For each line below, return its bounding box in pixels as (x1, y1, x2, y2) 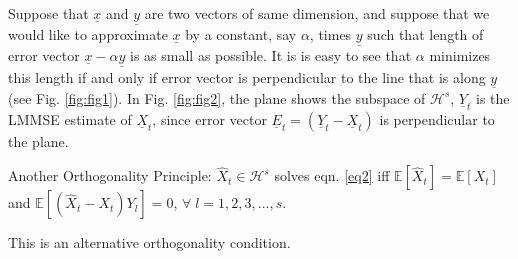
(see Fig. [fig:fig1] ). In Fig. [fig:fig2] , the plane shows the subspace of (8, 87, 426, 108)
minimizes (429, 45, 491, 66)
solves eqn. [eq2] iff (274, 165, 390, 186)
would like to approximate (8, 24, 168, 45)
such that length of (367, 24, 484, 45)
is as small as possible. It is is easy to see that (130, 45, 412, 66)
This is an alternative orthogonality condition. (8, 232, 291, 253)
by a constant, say (185, 24, 297, 45)
